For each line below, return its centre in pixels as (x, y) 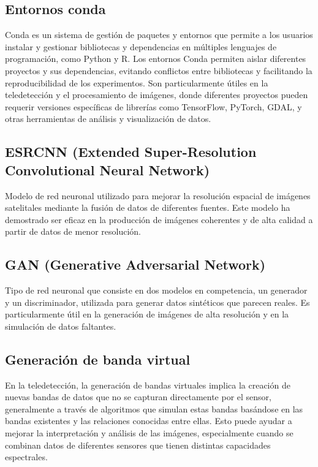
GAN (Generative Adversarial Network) (135, 264)
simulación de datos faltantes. (61, 326)
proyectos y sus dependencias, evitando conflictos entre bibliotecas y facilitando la (159, 70)
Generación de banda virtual (98, 359)
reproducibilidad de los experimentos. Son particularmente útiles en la (137, 82)
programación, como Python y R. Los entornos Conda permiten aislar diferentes (156, 59)
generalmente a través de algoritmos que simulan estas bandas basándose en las (154, 408)
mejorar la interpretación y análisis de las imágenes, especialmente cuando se (149, 433)
